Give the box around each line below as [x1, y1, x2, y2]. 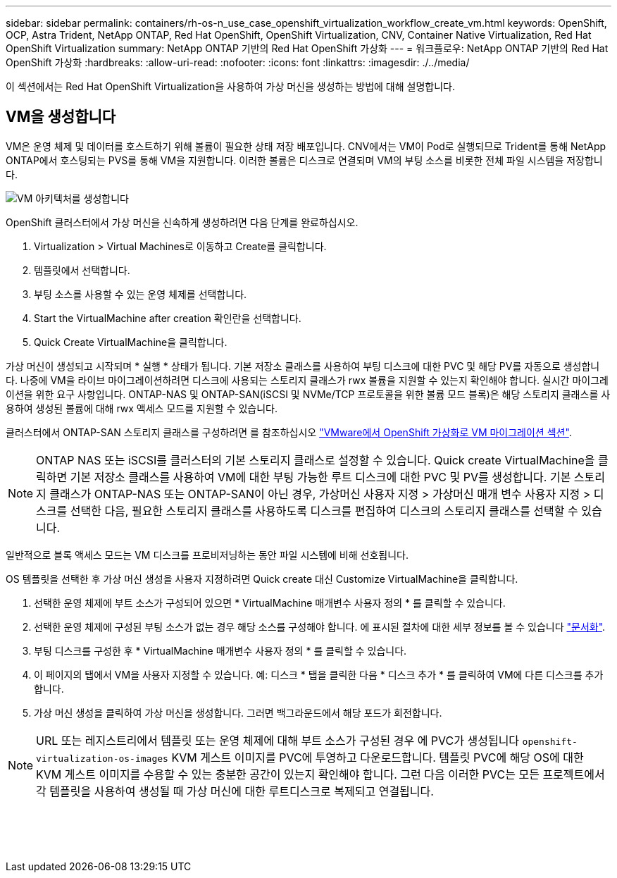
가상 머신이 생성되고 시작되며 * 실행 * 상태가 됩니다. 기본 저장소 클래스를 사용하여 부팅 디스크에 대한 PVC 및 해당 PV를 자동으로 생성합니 [6, 359, 600, 372]
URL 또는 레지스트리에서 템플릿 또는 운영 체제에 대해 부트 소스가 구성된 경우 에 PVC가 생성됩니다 [36, 733, 520, 748]
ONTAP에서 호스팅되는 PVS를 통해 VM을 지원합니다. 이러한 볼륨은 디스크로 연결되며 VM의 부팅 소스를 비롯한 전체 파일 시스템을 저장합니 [6, 154, 603, 166]
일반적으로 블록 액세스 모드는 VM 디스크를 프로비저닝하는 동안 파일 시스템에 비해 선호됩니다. [6, 548, 409, 561]
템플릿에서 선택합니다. [34, 264, 130, 276]
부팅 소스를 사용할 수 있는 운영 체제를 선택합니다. [34, 287, 247, 300]
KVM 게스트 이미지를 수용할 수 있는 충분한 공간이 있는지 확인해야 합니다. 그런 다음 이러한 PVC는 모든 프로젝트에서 [36, 767, 605, 781]
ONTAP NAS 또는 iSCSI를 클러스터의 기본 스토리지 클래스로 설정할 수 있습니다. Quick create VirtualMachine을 [36, 452, 595, 467]
